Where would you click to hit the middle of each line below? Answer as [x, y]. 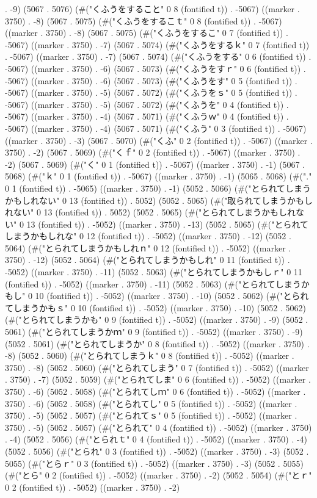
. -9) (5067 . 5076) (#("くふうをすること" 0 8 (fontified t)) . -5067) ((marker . [152, 9]
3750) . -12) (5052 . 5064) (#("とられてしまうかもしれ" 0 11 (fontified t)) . [148, 260]
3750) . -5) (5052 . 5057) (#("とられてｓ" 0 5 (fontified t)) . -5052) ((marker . [151, 415]
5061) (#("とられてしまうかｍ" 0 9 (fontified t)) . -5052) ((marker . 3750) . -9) [154, 332]
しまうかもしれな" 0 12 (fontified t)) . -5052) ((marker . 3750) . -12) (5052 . [148, 236]
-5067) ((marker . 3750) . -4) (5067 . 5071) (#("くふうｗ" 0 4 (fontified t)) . [147, 116]
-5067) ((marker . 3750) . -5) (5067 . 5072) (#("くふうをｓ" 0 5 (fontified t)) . [151, 92]
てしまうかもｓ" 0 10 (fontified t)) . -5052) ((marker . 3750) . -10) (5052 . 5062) [155, 307]
